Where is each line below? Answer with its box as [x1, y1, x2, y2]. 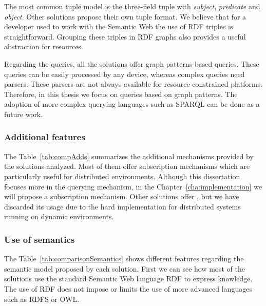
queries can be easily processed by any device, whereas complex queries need [4, 68, 245, 79]
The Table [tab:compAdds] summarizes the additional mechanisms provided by [4, 150, 254, 161]
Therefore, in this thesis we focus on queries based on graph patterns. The [4, 88, 238, 99]
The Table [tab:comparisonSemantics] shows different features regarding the [4, 253, 244, 264]
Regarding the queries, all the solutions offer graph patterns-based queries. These [4, 58, 259, 69]
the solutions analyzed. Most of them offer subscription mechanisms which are [4, 161, 250, 171]
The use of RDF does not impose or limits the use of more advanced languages [4, 283, 252, 294]
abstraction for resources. [4, 41, 83, 52]
